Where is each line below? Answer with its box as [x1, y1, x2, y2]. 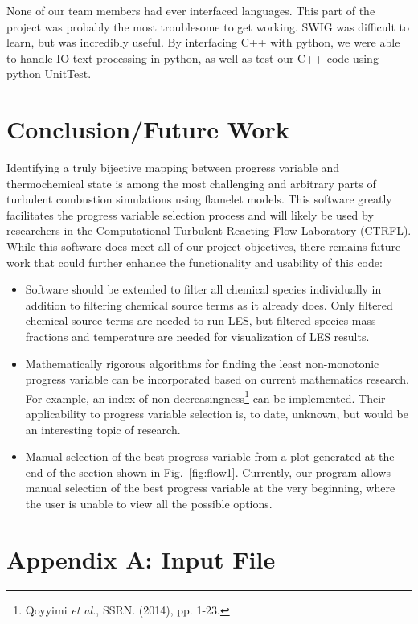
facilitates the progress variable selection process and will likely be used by [6, 206, 374, 223]
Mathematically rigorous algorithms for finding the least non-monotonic [25, 355, 379, 372]
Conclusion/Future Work [6, 113, 289, 146]
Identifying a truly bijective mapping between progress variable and [6, 159, 340, 176]
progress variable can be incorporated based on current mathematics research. [25, 371, 409, 388]
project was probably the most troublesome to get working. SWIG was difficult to [6, 18, 410, 35]
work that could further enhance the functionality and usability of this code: [6, 253, 383, 270]
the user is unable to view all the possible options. [25, 495, 273, 512]
